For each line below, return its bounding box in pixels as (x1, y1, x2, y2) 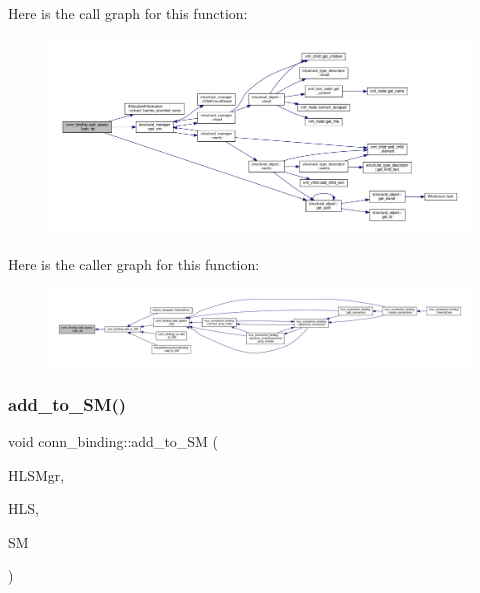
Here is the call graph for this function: (8, 3, 248, 23)
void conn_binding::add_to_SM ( (8, 430, 219, 451)
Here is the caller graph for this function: (8, 253, 260, 274)
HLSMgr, (8, 464, 65, 485)
